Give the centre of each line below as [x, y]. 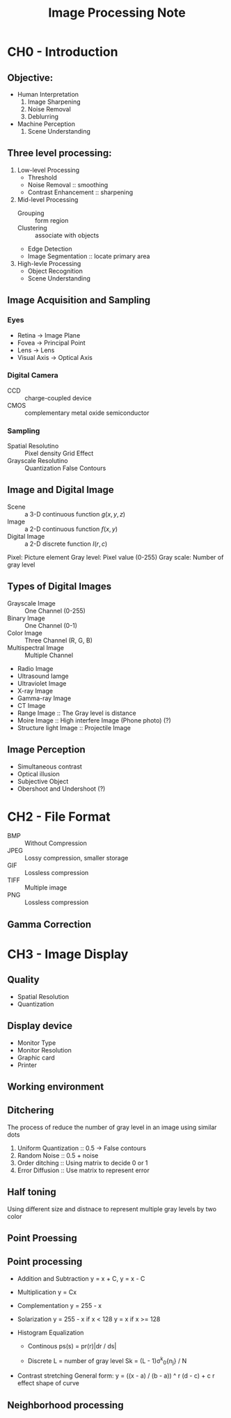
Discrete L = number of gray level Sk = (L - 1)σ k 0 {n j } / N [107, 1361]
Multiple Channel [49, 655]
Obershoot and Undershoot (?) [61, 789]
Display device [40, 1026]
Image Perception [46, 750]
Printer [27, 1065]
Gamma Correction [49, 924]
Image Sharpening [54, 102]
